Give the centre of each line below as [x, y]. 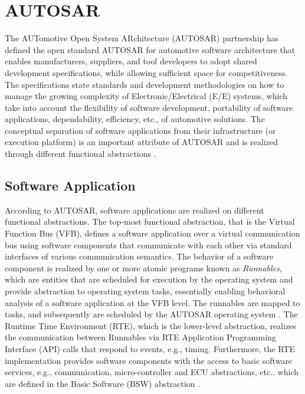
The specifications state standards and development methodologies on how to [145, 84]
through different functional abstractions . [81, 154]
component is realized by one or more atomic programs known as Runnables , [143, 267]
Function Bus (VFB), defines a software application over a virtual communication [152, 233]
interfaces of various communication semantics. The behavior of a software [139, 256]
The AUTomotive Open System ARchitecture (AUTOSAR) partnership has [142, 38]
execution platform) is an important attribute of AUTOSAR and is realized [141, 142]
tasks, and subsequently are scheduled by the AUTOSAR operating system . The [151, 314]
